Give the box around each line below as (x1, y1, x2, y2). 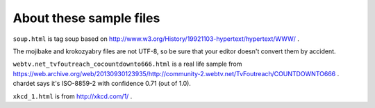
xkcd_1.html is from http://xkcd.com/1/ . (12, 92, 133, 100)
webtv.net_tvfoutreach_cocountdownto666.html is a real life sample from (12, 60, 242, 69)
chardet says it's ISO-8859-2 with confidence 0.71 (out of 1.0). (12, 80, 191, 88)
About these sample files (12, 10, 160, 26)
